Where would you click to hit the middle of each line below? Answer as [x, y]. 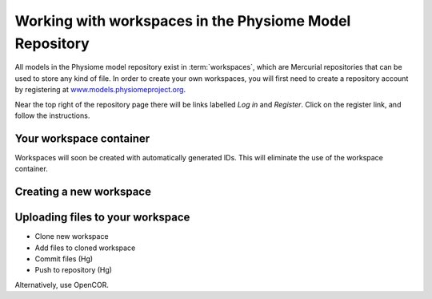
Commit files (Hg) [64, 259]
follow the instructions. [52, 115]
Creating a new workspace [83, 192]
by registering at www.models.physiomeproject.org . [100, 90]
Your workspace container [82, 138]
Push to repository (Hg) [73, 270]
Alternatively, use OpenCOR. [62, 285]
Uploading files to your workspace [102, 218]
